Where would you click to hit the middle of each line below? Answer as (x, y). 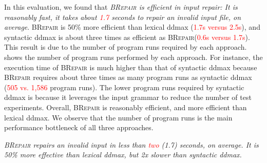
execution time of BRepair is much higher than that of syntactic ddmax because (131, 67)
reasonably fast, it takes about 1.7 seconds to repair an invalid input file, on (123, 17)
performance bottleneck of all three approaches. (79, 127)
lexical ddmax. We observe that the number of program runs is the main (118, 117)
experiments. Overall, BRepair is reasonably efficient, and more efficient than (126, 107)
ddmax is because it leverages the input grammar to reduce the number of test (128, 97)
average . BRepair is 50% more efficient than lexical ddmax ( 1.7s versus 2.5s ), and (132, 27)
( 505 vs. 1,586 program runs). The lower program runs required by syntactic (124, 87)
